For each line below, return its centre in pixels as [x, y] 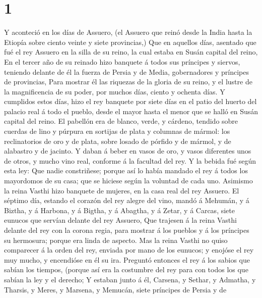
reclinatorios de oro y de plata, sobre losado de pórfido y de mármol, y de [118, 141]
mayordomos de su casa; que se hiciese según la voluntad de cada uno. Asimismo [128, 181]
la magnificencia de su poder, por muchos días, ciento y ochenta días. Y [115, 91]
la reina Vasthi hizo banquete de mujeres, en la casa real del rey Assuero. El [122, 190]
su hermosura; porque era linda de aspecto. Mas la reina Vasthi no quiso [116, 240]
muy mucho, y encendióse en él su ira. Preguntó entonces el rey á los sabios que [127, 259]
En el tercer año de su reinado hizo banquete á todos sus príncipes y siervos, [122, 61]
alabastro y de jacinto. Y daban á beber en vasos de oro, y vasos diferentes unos [128, 151]
